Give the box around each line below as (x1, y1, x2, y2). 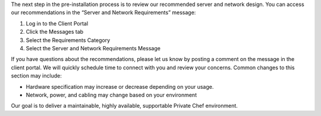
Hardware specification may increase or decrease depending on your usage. (26, 83, 214, 90)
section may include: (11, 72, 62, 79)
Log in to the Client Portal (26, 20, 89, 27)
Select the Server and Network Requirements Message (26, 44, 160, 51)
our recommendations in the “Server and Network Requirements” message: (11, 9, 196, 16)
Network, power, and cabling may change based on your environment (26, 91, 197, 98)
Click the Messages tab (26, 28, 84, 36)
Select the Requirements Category (26, 36, 111, 44)
